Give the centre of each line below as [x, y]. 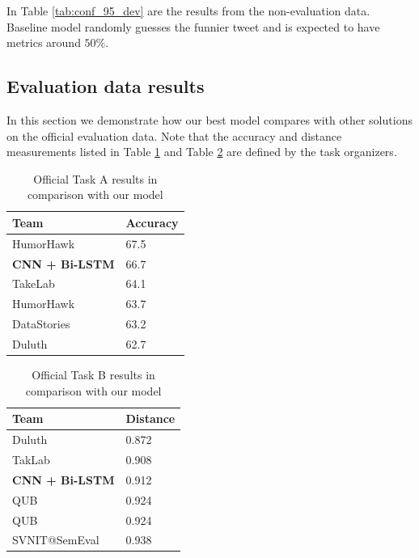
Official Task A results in [95, 178]
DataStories [41, 324]
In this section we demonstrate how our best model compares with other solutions [209, 119]
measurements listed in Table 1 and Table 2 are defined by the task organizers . [202, 152]
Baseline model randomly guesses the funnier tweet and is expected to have [193, 26]
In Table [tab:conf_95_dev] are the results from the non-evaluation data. [188, 11]
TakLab [31, 459]
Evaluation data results [106, 86]
